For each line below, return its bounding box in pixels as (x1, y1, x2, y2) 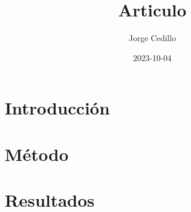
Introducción (5, 96, 110, 120)
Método (5, 142, 69, 166)
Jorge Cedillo (128, 32, 176, 44)
